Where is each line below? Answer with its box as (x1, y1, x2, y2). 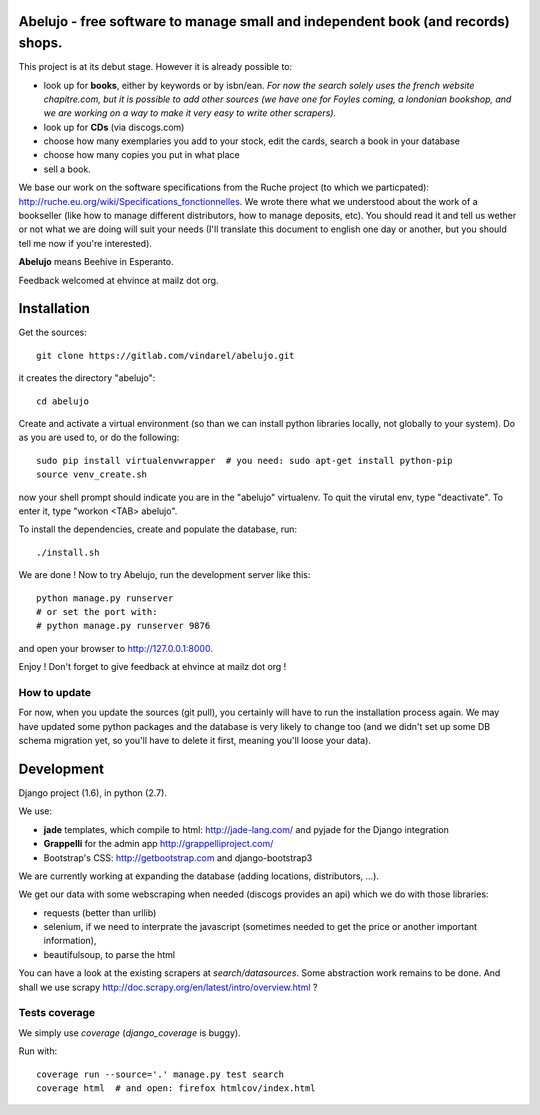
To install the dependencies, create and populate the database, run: (18, 523, 298, 535)
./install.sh (36, 546, 100, 558)
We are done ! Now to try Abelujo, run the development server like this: (18, 569, 311, 581)
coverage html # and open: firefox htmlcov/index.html (36, 1082, 316, 1094)
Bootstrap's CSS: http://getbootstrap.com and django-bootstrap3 (43, 851, 313, 864)
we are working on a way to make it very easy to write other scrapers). (43, 107, 337, 119)
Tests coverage (18, 1006, 96, 1020)
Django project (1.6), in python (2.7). (18, 786, 167, 799)
